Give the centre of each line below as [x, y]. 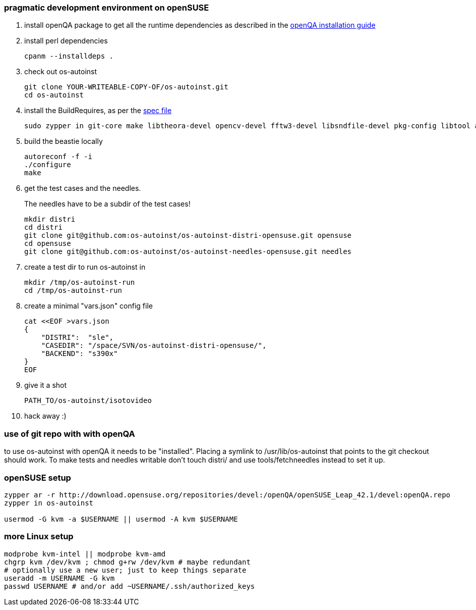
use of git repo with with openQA [70, 434]
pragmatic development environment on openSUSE [107, 8]
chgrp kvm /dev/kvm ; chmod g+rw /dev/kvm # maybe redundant [127, 562]
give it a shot [46, 385]
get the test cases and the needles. [83, 188]
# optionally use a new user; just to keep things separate [125, 570]
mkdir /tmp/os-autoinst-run [80, 283]
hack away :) [45, 416]
